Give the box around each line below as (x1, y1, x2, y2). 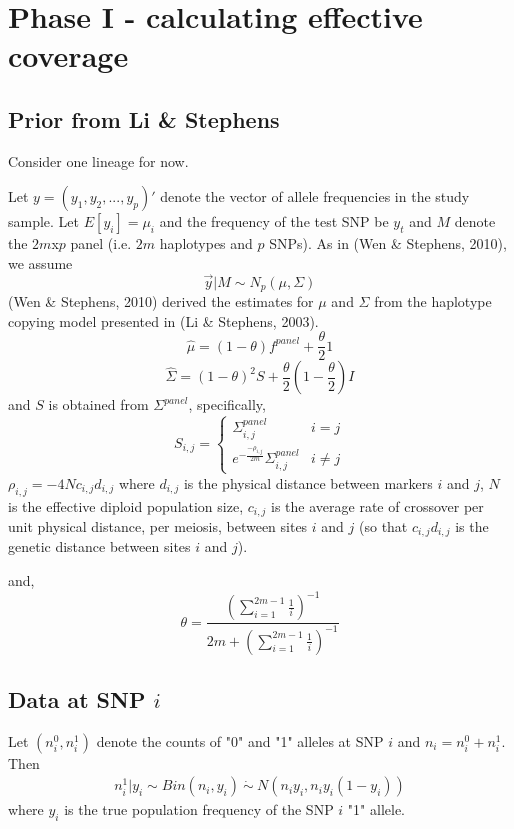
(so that (359, 516, 408, 537)
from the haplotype (374, 291, 492, 312)
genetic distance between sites (8, 536, 191, 557)
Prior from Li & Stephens (8, 103, 280, 134)
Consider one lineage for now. (8, 150, 189, 171)
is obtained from (48, 394, 149, 415)
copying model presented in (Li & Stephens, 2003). (8, 310, 319, 331)
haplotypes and (159, 233, 253, 254)
